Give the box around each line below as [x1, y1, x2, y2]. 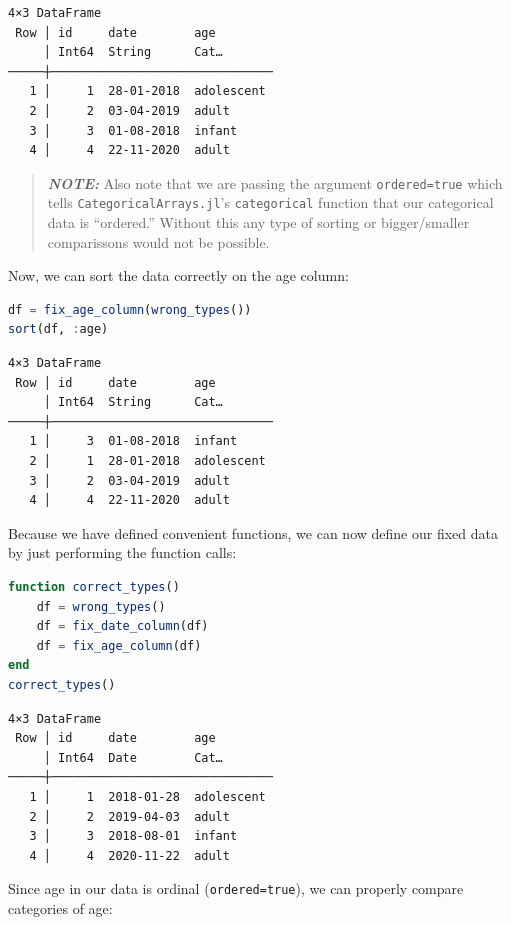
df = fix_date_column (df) [36, 619, 209, 634]
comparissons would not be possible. [47, 231, 270, 252]
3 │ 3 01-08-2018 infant [29, 123, 238, 138]
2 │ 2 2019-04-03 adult [29, 809, 230, 824]
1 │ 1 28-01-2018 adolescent [29, 84, 266, 99]
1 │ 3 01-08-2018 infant [29, 434, 238, 449]
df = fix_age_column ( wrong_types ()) [8, 302, 252, 317]
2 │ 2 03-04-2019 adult [29, 103, 230, 118]
